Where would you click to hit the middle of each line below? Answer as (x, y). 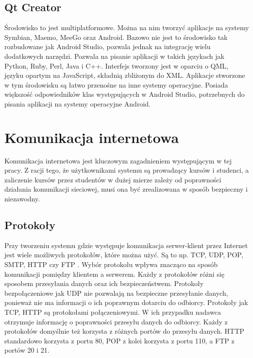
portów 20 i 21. (27, 350)
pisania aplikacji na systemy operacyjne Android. (77, 103)
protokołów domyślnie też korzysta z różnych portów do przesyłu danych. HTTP (124, 331)
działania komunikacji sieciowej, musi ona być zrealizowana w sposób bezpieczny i (126, 189)
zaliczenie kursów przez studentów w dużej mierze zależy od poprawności (113, 179)
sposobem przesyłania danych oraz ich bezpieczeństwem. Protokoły (104, 283)
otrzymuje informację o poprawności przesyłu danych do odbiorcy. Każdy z (116, 321)
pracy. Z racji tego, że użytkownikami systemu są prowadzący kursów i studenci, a (127, 170)
